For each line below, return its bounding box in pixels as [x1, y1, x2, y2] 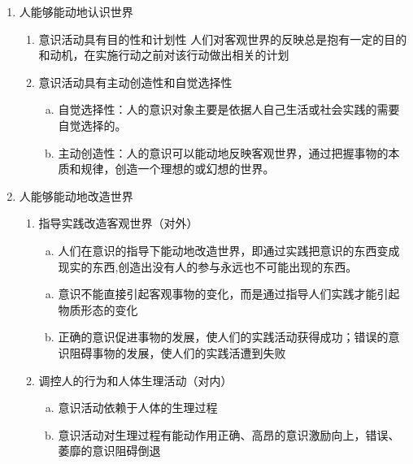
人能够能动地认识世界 [19, 3, 133, 20]
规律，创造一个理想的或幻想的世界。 [80, 160, 275, 177]
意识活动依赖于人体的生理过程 [58, 399, 218, 416]
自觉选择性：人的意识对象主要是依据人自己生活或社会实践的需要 [58, 101, 400, 118]
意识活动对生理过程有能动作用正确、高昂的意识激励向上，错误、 [58, 426, 400, 443]
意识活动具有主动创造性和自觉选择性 [38, 73, 233, 90]
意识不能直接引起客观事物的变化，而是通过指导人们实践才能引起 [58, 285, 400, 302]
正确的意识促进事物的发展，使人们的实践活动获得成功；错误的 [58, 328, 389, 345]
